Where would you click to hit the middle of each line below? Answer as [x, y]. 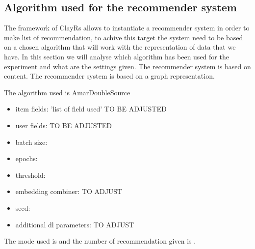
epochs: [26, 158]
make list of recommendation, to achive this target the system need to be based [124, 37]
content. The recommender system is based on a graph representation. [109, 76]
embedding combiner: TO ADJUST [69, 191]
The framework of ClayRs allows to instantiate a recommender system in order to [127, 28]
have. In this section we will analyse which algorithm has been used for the [116, 56]
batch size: [31, 142]
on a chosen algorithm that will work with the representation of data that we [120, 47]
